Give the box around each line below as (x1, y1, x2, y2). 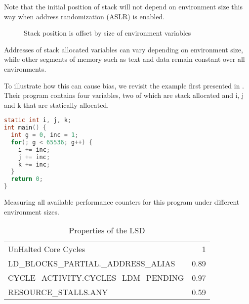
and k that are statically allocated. (4, 99, 109, 110)
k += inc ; (18, 161, 50, 168)
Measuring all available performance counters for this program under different (4, 197, 240, 207)
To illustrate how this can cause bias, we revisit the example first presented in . (4, 80, 244, 90)
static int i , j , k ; (4, 117, 72, 124)
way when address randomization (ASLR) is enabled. (4, 11, 165, 21)
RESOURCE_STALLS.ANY (8, 286, 108, 298)
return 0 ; (11, 175, 43, 183)
